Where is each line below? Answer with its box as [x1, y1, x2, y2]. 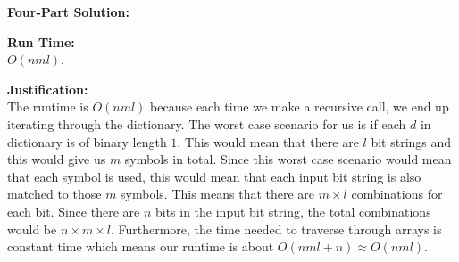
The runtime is [7, 97, 88, 116]
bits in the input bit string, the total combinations [154, 201, 431, 220]
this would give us [7, 150, 106, 168]
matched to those [7, 184, 102, 203]
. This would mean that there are [177, 132, 359, 151]
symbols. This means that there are [121, 184, 315, 203]
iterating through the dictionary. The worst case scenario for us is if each [7, 114, 406, 133]
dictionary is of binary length [7, 132, 167, 151]
